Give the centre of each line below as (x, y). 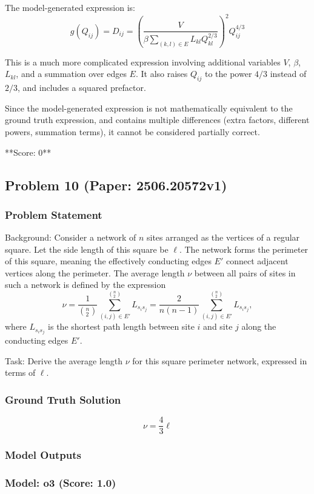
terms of (20, 372)
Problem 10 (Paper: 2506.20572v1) (116, 185)
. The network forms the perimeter (244, 249)
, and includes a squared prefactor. (82, 88)
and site (218, 326)
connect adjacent (257, 261)
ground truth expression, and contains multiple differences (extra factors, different (157, 120)
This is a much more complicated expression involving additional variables (143, 62)
